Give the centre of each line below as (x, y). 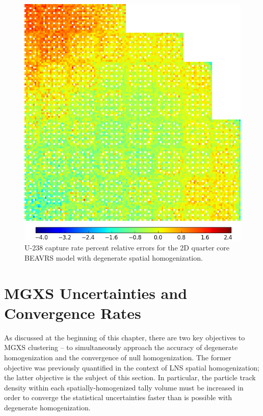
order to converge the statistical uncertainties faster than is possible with (118, 397)
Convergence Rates (73, 313)
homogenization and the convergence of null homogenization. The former (118, 357)
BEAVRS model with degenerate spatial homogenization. (114, 257)
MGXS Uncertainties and (96, 293)
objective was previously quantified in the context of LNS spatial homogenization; (132, 367)
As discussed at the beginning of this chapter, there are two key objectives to (125, 337)
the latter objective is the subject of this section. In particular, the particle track (130, 377)
